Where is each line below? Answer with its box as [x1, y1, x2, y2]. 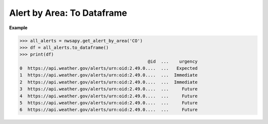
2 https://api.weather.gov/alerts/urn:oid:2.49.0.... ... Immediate [19, 79, 198, 85]
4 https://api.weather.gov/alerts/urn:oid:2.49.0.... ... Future [19, 93, 198, 99]
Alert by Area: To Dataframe [9, 7, 128, 18]
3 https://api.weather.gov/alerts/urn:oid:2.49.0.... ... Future [19, 86, 198, 92]
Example [9, 25, 28, 31]
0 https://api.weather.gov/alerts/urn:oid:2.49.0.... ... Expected [19, 66, 198, 71]
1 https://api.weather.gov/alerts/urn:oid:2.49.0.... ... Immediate [19, 72, 198, 78]
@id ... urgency [147, 58, 198, 64]
